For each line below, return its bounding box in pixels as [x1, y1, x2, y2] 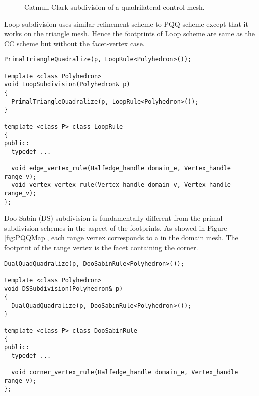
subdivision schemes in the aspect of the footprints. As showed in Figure [4, 222, 227, 233]
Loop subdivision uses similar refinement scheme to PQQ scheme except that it [4, 18, 248, 29]
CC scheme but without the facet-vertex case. [4, 38, 145, 48]
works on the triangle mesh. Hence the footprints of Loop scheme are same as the [4, 28, 255, 39]
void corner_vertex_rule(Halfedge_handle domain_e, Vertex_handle [11, 369, 238, 376]
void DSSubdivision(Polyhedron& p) [4, 285, 123, 292]
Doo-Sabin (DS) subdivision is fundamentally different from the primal [4, 213, 223, 223]
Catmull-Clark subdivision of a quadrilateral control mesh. [24, 2, 205, 12]
